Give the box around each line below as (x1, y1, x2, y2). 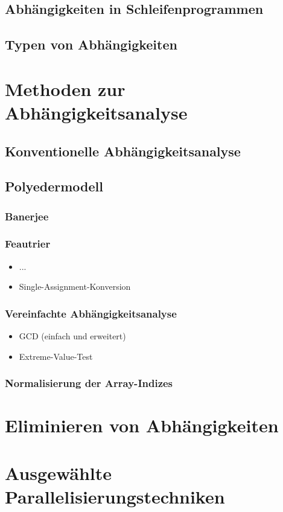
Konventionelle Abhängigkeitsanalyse (5, 141, 241, 160)
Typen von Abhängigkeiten (5, 35, 177, 54)
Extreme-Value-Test (19, 350, 93, 362)
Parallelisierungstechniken (5, 484, 225, 508)
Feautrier (5, 236, 51, 251)
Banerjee (5, 208, 49, 223)
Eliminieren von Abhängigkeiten (5, 413, 279, 438)
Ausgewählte (5, 460, 112, 485)
